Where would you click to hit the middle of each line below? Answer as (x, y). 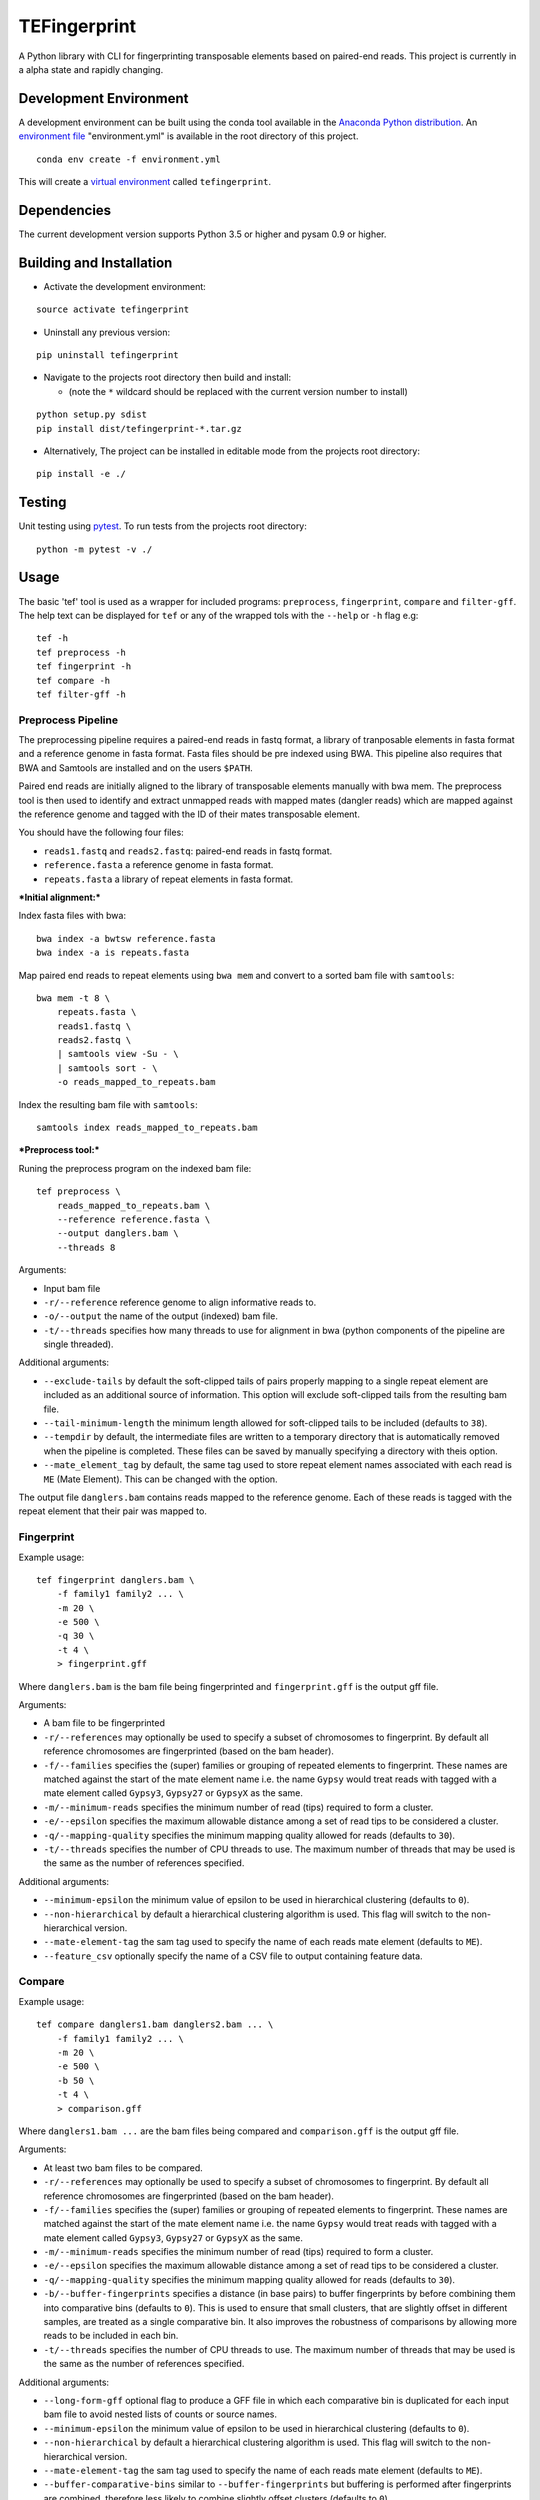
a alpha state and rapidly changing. (91, 69)
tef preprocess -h (81, 652)
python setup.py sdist (92, 414)
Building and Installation (95, 262)
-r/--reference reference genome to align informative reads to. (180, 1302)
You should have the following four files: (101, 832)
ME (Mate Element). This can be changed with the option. (161, 1479)
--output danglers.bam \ (117, 1233)
